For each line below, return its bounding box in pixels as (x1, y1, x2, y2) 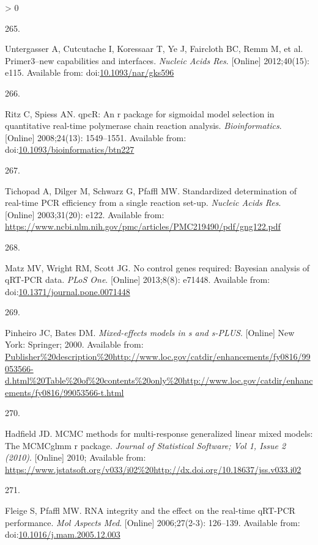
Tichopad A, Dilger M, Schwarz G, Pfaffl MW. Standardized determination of (5, 184, 297, 197)
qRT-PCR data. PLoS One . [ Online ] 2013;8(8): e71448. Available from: (5, 273, 270, 286)
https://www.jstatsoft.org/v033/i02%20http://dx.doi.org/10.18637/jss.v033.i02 (5, 463, 301, 475)
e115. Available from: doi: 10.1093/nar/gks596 (5, 66, 174, 79)
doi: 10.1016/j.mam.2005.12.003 (5, 528, 120, 541)
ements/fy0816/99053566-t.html (5, 386, 124, 398)
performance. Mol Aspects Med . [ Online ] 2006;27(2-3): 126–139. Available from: (5, 516, 300, 529)
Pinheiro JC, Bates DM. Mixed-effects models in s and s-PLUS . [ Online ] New (5, 326, 295, 338)
